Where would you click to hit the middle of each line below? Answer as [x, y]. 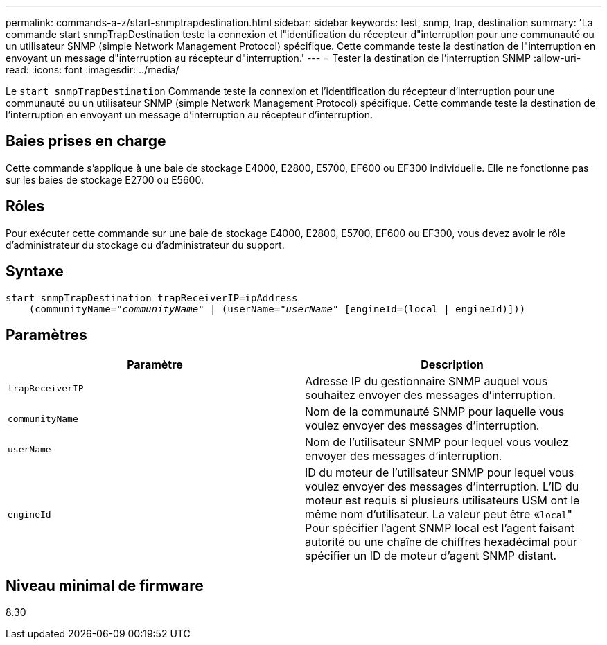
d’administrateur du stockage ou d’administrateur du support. [145, 245]
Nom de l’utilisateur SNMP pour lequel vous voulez [437, 442]
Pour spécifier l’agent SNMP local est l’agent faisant [440, 528]
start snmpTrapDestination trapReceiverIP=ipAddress [152, 298]
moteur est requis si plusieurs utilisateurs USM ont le [442, 501]
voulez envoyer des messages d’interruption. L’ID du [442, 487]
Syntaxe [35, 272]
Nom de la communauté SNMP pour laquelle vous [435, 412]
